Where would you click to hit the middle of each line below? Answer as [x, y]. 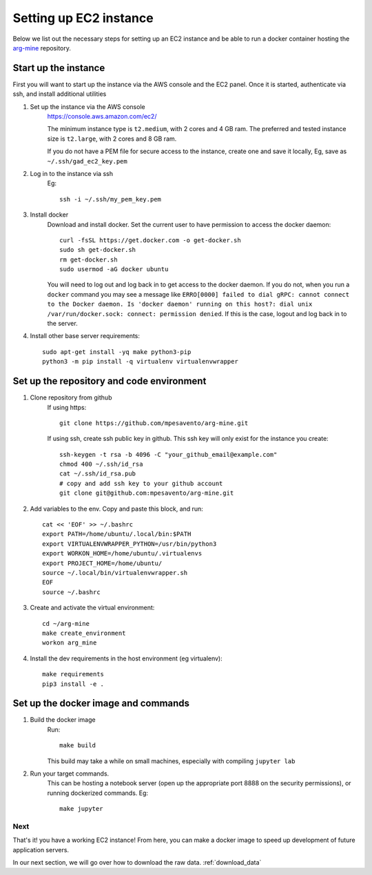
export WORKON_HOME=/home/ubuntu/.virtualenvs [122, 553]
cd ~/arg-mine [66, 623]
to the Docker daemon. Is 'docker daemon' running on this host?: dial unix [180, 304]
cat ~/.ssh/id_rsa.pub [98, 474]
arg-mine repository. [42, 48]
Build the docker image [63, 720]
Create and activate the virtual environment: [92, 608]
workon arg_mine [70, 643]
